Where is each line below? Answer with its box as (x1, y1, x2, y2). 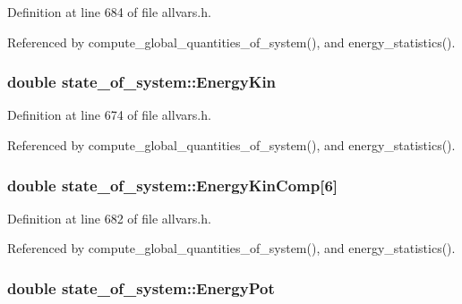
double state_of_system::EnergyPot (7, 276, 275, 299)
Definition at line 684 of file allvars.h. (7, 3, 211, 21)
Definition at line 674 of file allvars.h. (7, 106, 211, 124)
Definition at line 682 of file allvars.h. (7, 208, 211, 227)
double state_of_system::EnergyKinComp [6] (7, 173, 338, 196)
